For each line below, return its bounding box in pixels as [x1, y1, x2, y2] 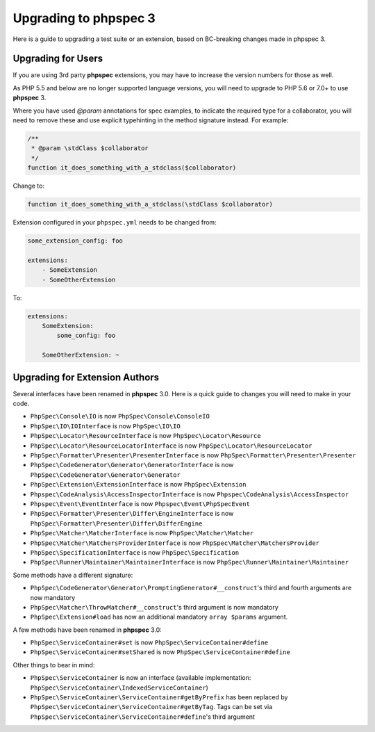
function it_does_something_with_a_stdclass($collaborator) [27, 164, 237, 172]
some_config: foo [56, 332, 116, 340]
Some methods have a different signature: [12, 571, 133, 579]
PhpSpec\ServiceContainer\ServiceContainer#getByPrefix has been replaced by [30, 693, 288, 701]
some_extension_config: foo [27, 237, 123, 245]
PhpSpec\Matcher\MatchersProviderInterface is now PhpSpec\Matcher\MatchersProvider [30, 539, 319, 547]
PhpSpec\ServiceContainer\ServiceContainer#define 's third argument [30, 713, 255, 721]
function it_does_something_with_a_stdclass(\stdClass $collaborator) [27, 200, 274, 209]
